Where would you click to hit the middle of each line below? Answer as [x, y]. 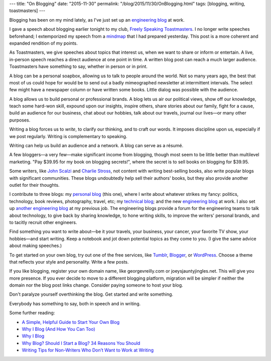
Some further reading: [32, 313]
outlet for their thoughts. [34, 185]
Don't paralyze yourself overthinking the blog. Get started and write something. [91, 294]
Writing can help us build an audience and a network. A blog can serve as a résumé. [96, 146]
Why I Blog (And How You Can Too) [58, 329]
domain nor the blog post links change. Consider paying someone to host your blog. [96, 285]
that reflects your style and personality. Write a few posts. [69, 262]
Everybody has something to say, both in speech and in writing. [75, 303]
